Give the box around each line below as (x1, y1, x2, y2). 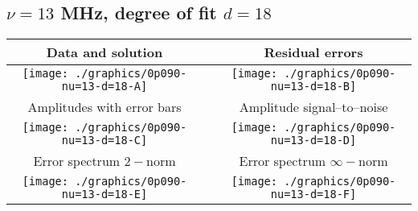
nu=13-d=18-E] (61, 188, 148, 201)
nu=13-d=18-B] (270, 80, 357, 93)
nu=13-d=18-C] (61, 134, 148, 147)
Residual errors (264, 43, 363, 62)
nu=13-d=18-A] (61, 80, 148, 93)
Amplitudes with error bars (27, 97, 182, 117)
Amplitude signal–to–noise (239, 97, 388, 117)
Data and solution (46, 43, 163, 62)
